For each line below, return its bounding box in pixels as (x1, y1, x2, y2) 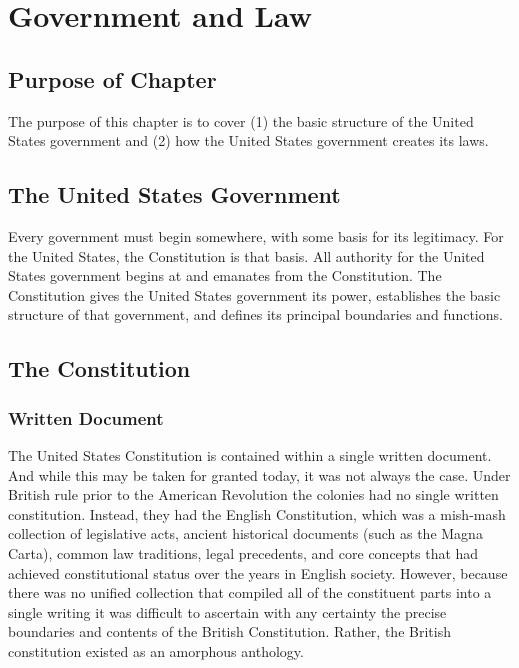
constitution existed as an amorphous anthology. (8, 640, 304, 661)
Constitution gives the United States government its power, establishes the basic (8, 284, 501, 305)
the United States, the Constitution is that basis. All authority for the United (8, 245, 485, 266)
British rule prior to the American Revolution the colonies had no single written (8, 484, 499, 505)
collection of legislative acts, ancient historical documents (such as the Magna (8, 523, 483, 544)
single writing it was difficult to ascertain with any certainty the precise (8, 601, 447, 622)
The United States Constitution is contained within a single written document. (8, 444, 492, 465)
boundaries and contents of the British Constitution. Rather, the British (8, 621, 451, 642)
